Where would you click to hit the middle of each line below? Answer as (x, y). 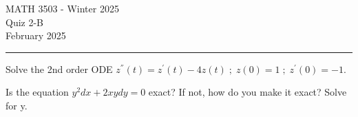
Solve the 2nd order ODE (59, 68)
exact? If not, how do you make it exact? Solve (248, 92)
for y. (17, 105)
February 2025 (36, 35)
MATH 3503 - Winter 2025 (62, 8)
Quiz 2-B (25, 22)
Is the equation (37, 92)
